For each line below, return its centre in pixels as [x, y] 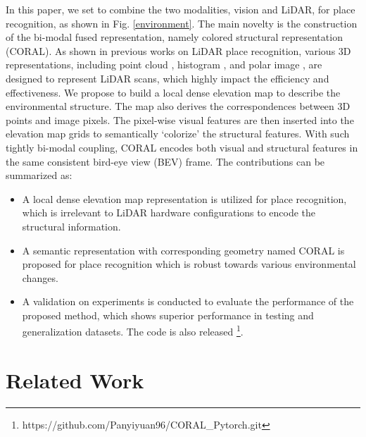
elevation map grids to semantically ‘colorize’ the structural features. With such [178, 134]
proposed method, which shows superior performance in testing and [168, 315]
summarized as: [39, 175]
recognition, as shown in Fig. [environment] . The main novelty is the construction [182, 23]
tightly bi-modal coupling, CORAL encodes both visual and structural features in [182, 147]
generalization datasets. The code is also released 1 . [133, 331]
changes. [40, 277]
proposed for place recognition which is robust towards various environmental [189, 264]
